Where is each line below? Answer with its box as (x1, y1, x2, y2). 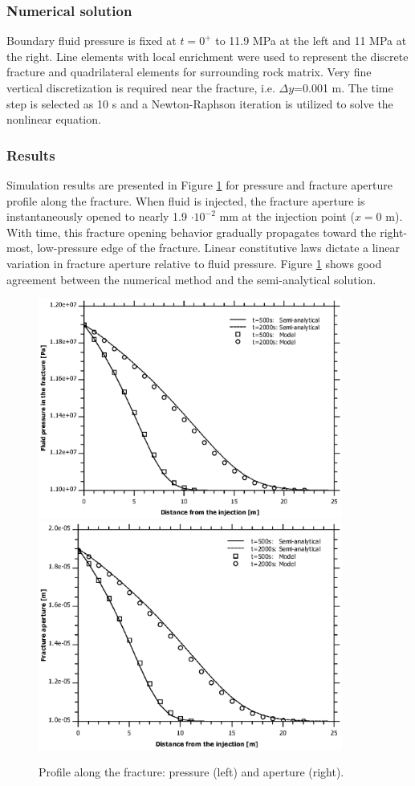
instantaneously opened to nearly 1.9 (6, 208, 187, 225)
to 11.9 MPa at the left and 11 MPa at (215, 32, 407, 49)
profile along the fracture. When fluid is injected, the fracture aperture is (6, 192, 365, 209)
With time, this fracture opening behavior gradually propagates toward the (6, 223, 376, 240)
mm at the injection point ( (219, 208, 355, 225)
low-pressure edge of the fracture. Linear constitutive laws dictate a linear (37, 239, 400, 256)
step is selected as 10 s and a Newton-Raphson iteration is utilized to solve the (6, 95, 393, 112)
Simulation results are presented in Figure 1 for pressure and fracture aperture (6, 177, 393, 193)
